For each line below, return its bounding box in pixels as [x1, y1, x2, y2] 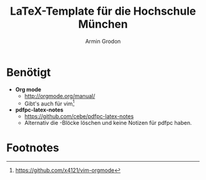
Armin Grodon [85, 37, 121, 45]
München [78, 17, 128, 31]
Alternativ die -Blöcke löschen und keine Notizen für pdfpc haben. [24, 119, 192, 127]
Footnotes [6, 141, 59, 154]
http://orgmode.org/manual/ [24, 92, 96, 99]
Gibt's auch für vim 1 [24, 99, 75, 107]
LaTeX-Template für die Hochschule [10, 4, 196, 18]
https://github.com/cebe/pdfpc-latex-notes [24, 113, 134, 120]
